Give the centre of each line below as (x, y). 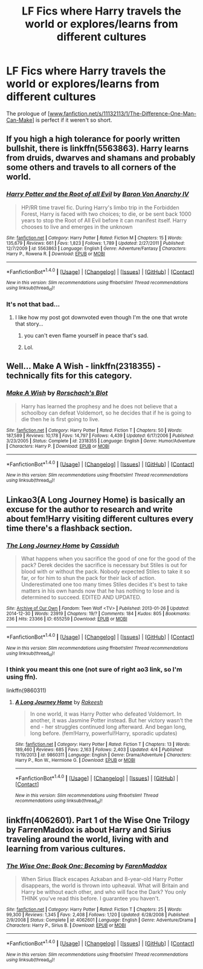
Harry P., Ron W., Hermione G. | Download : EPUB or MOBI (75, 760)
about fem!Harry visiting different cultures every (100, 518)
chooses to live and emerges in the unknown (77, 227)
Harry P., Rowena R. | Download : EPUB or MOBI (56, 254)
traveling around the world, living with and (88, 839)
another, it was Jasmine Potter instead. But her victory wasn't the (111, 720)
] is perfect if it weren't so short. (72, 120)
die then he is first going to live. (60, 419)
